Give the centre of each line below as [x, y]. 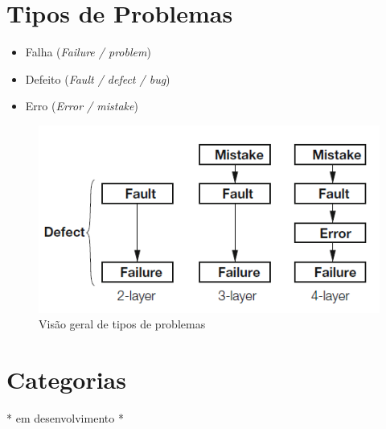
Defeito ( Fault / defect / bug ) [98, 78]
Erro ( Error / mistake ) [82, 106]
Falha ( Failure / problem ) [88, 52]
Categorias [66, 379]
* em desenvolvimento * [65, 417]
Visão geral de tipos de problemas [122, 324]
